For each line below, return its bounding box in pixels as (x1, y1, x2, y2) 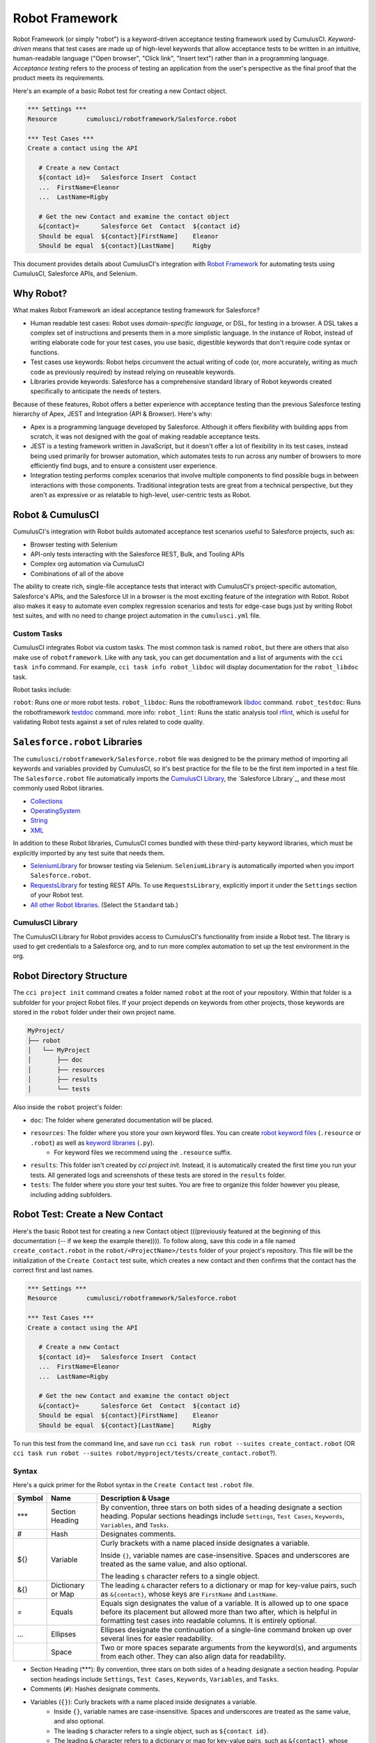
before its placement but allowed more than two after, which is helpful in (100, 1607, 338, 1617)
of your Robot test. (30, 891, 84, 899)
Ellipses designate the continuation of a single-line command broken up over (100, 1625, 352, 1635)
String (30, 816, 48, 825)
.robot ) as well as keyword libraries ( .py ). (30, 1139, 155, 1147)
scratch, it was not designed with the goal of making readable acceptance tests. (30, 432, 260, 441)
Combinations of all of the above (30, 569, 124, 578)
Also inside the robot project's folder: (13, 1103, 123, 1111)
